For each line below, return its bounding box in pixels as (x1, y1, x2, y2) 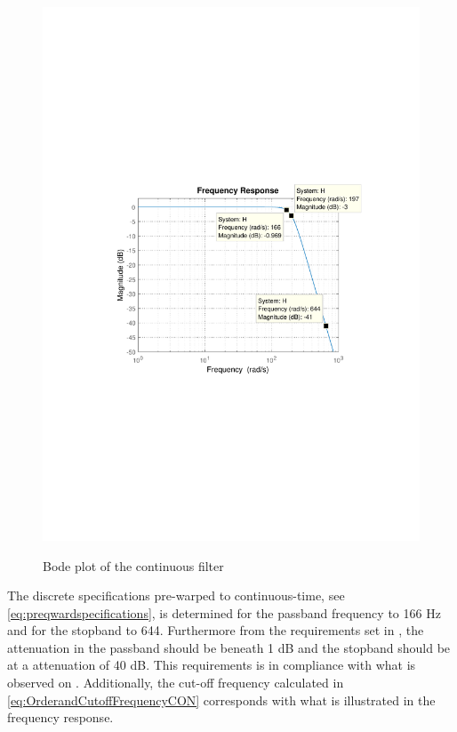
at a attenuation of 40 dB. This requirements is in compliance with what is (7, 656, 416, 674)
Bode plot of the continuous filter (43, 556, 224, 575)
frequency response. (7, 708, 114, 727)
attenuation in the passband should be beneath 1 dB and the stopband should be (7, 638, 451, 656)
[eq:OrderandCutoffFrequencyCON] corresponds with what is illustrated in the (7, 690, 436, 709)
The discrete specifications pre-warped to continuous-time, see (7, 586, 345, 605)
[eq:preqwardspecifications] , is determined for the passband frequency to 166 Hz (7, 603, 441, 622)
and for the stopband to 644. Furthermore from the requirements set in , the (7, 621, 424, 639)
